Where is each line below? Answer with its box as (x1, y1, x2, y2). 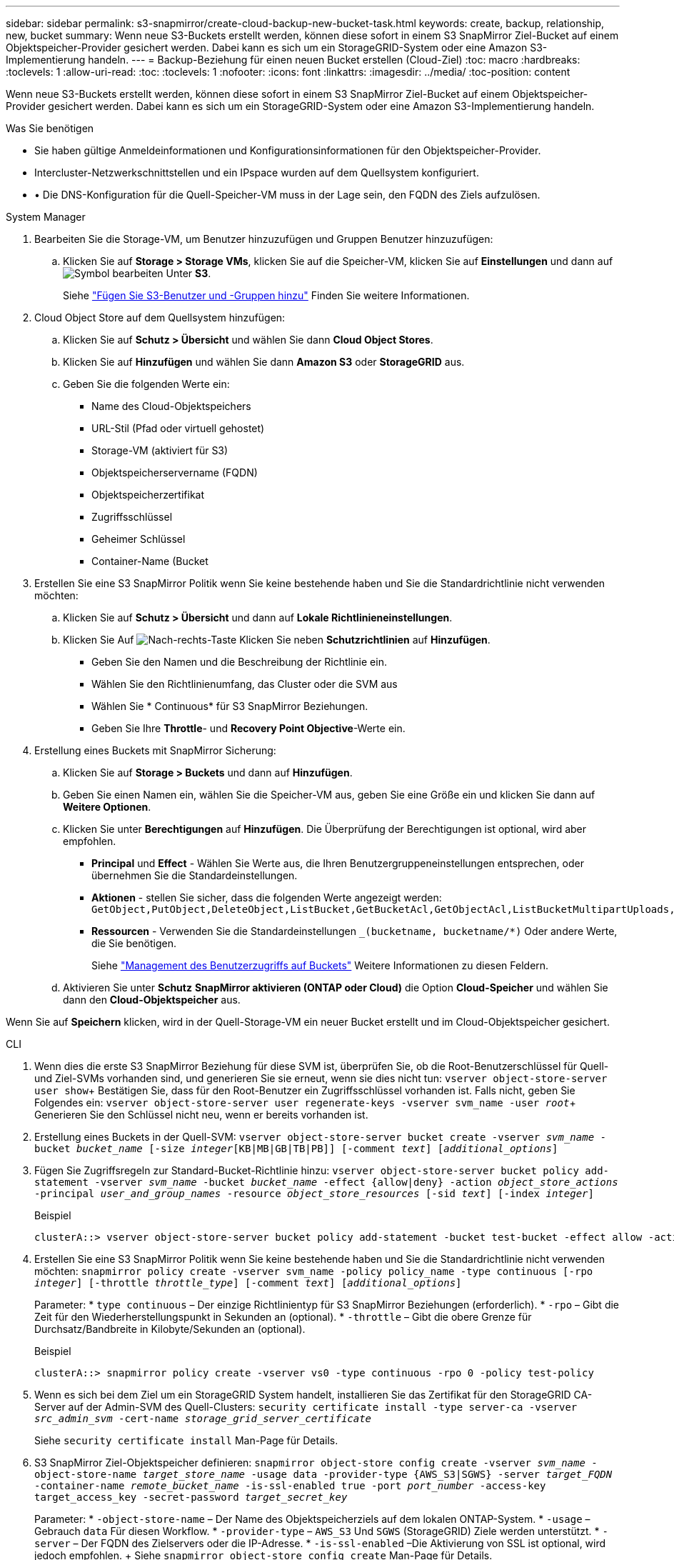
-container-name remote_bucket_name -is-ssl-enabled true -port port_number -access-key (34, 1480, 546, 1491)
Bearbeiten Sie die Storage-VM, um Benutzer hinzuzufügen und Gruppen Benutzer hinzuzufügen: (34, 233, 493, 245)
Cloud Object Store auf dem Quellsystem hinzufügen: (34, 311, 286, 324)
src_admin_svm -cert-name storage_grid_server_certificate (34, 1413, 372, 1424)
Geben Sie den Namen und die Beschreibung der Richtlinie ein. (91, 656, 387, 668)
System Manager (6, 211, 86, 223)
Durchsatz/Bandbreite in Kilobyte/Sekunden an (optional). (34, 1323, 306, 1335)
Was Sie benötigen (6, 122, 94, 134)
